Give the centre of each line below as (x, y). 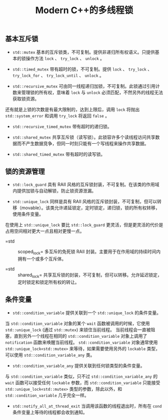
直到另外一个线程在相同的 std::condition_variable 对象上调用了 (80, 336)
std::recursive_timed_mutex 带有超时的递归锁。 (62, 126)
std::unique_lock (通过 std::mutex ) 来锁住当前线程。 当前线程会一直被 (78, 329)
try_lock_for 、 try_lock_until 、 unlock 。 (58, 75)
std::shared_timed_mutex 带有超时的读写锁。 (59, 154)
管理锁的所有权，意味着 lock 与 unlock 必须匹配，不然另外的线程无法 (92, 92)
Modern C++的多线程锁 (84, 10)
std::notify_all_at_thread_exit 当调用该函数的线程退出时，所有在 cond (87, 406)
